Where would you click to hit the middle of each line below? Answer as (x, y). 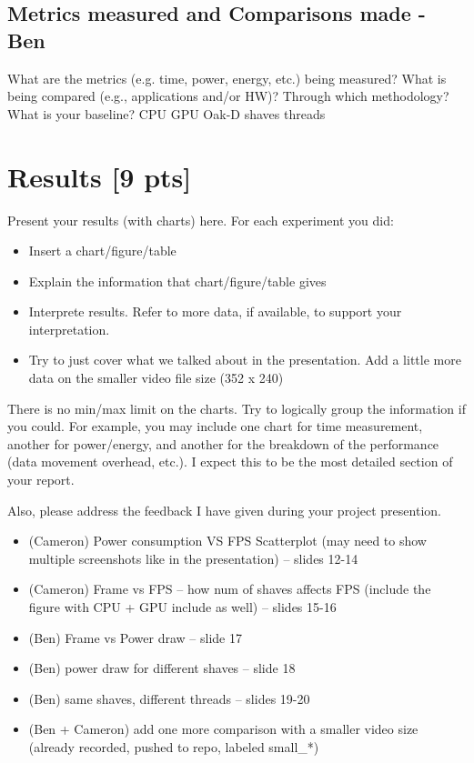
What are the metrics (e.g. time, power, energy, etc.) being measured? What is (227, 78)
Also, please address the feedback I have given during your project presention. (224, 510)
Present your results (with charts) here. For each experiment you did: (201, 220)
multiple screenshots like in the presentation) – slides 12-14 (193, 558)
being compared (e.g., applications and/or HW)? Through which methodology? (228, 96)
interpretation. (69, 329)
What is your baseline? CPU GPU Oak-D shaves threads (166, 113)
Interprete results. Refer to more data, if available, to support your (215, 311)
